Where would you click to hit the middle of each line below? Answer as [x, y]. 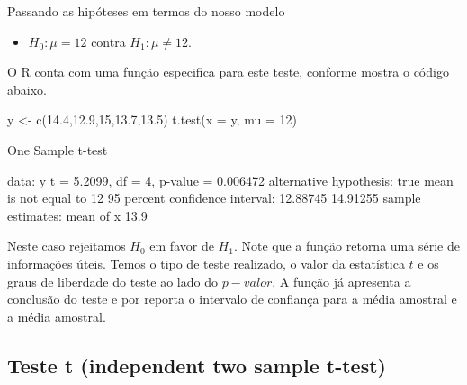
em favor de [182, 246]
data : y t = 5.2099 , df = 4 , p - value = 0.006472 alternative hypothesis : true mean [230, 180]
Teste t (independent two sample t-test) [197, 365]
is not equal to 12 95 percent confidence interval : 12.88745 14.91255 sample [214, 198]
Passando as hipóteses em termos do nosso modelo [146, 11]
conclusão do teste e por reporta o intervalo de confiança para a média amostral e [232, 299]
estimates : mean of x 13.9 [77, 215]
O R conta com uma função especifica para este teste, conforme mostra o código [228, 72]
